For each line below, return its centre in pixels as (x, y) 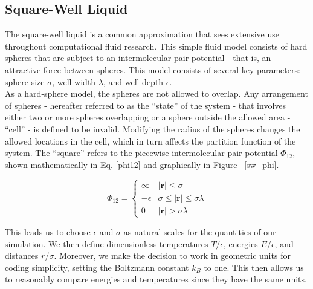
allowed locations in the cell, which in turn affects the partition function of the (150, 141)
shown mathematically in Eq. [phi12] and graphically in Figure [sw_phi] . (142, 164)
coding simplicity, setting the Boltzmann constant (97, 267)
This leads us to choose (48, 231)
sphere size (25, 81)
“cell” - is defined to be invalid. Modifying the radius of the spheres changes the (153, 128)
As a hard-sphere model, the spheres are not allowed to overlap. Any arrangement (156, 93)
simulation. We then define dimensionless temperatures (107, 243)
